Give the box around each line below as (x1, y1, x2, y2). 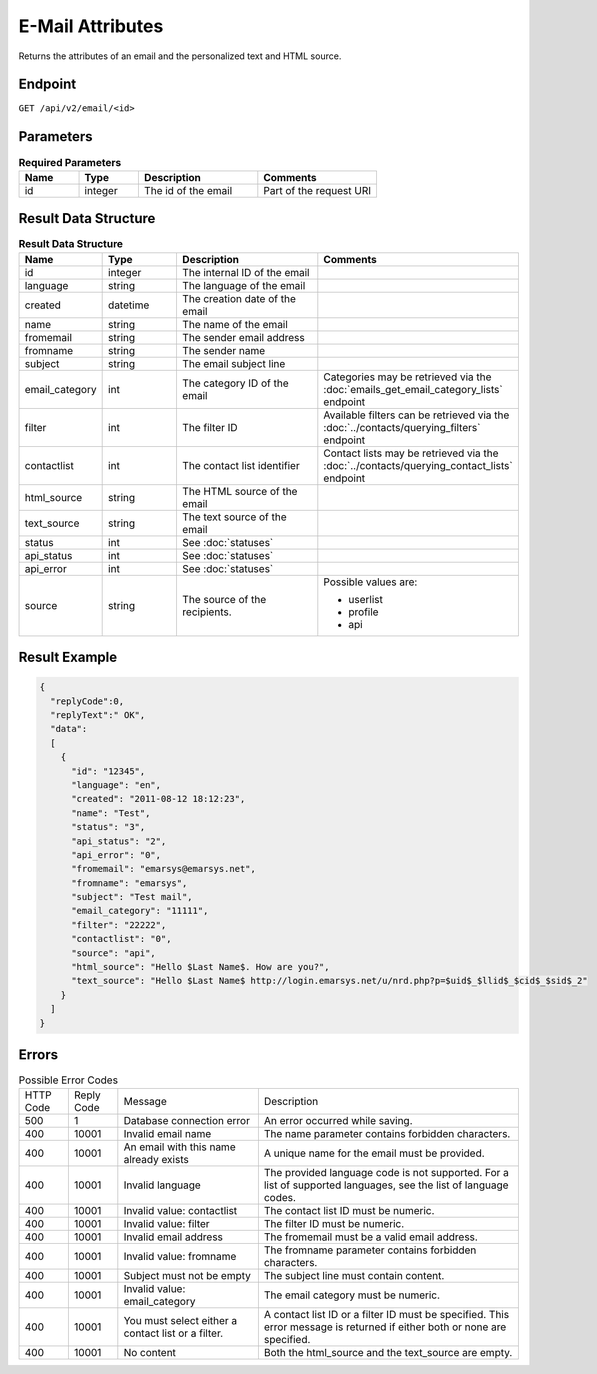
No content (123, 1346, 177, 1360)
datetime (108, 298, 150, 312)
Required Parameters (18, 155, 122, 169)
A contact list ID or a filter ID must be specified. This (263, 1308, 510, 1322)
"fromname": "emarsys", (71, 877, 188, 889)
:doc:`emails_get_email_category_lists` (323, 382, 504, 396)
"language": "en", (71, 779, 162, 790)
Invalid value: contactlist (123, 1204, 238, 1218)
